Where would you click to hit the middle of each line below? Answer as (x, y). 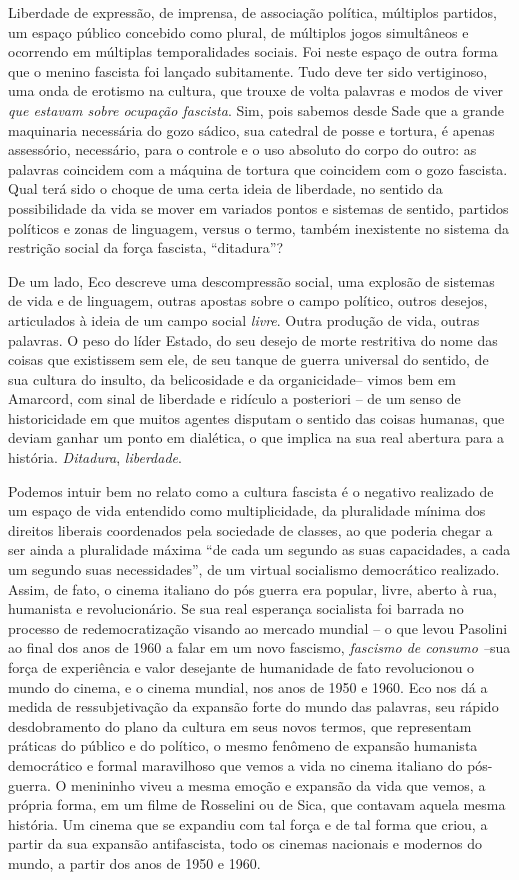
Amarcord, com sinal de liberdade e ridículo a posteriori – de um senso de (234, 398)
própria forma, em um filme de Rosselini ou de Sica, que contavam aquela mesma (257, 804)
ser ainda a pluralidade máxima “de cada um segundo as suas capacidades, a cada (259, 549)
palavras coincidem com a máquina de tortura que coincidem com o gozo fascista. (258, 168)
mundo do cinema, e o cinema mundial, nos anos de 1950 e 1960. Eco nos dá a (248, 686)
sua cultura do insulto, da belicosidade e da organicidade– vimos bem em (232, 378)
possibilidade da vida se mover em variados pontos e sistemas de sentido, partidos (258, 207)
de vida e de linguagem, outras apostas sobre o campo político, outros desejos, (248, 300)
